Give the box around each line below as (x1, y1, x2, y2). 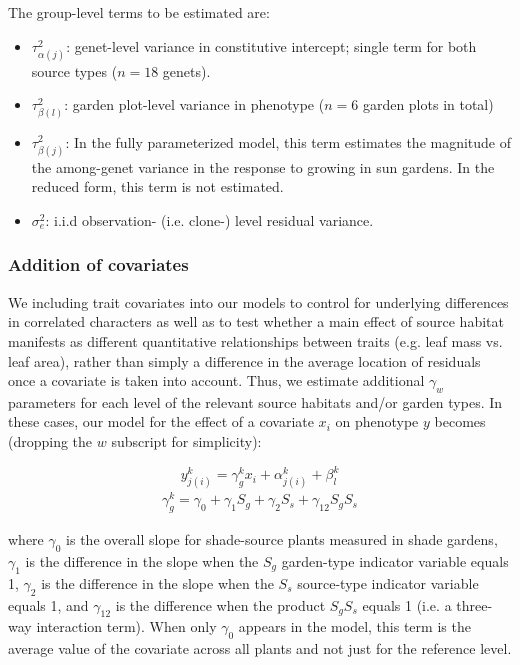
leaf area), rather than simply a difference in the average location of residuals (8, 350, 481, 371)
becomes (434, 411, 486, 432)
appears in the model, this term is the (238, 616, 471, 637)
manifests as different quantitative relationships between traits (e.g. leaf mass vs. (8, 330, 503, 351)
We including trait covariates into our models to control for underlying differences (8, 291, 509, 312)
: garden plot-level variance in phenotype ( (64, 94, 325, 115)
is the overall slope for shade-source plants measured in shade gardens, (66, 529, 498, 550)
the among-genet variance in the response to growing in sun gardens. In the (31, 156, 495, 177)
